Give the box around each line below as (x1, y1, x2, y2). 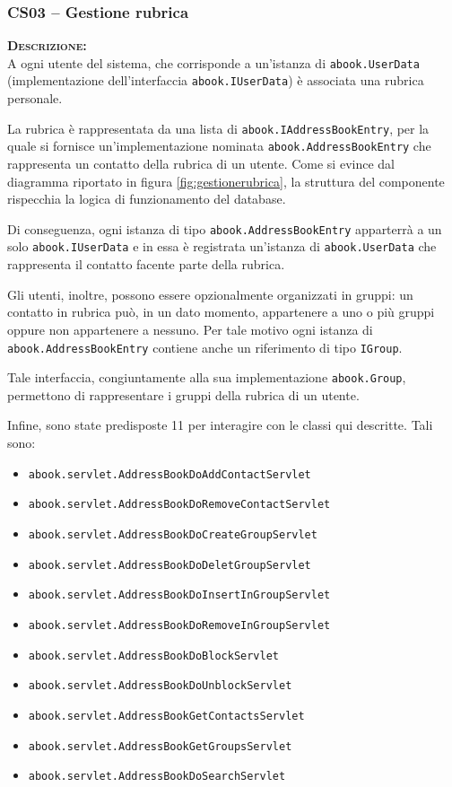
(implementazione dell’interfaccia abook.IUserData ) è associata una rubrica (7, 71, 424, 90)
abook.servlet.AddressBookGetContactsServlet (28, 709, 305, 722)
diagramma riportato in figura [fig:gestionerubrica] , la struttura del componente (7, 171, 445, 190)
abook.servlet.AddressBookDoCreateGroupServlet (28, 528, 317, 541)
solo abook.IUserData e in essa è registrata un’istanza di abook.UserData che (7, 237, 437, 256)
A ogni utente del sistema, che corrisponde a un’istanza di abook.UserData (7, 53, 420, 72)
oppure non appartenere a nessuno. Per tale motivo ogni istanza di (7, 319, 373, 338)
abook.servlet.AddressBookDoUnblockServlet (28, 679, 292, 693)
